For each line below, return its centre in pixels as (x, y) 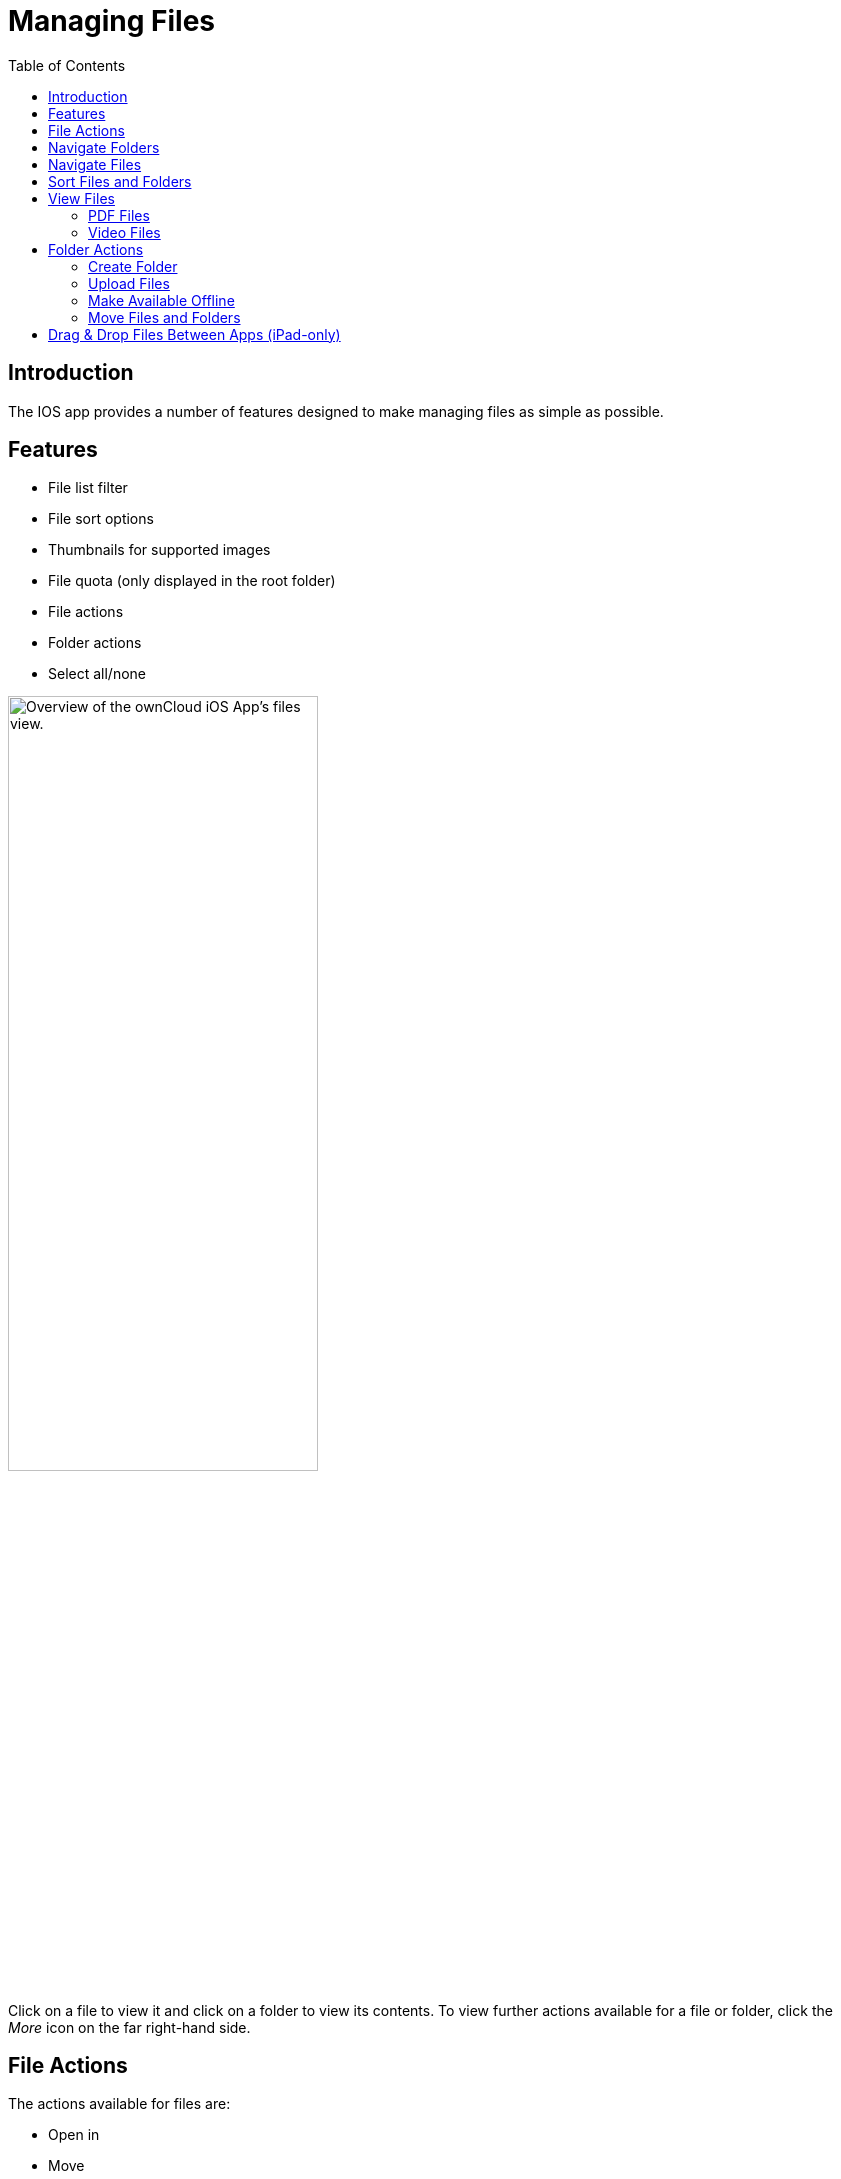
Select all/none (97, 674)
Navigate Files (95, 164)
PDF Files (119, 215)
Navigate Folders (104, 147)
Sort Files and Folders (120, 181)
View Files (81, 198)
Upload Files (129, 283)
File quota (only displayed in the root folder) (192, 581)
